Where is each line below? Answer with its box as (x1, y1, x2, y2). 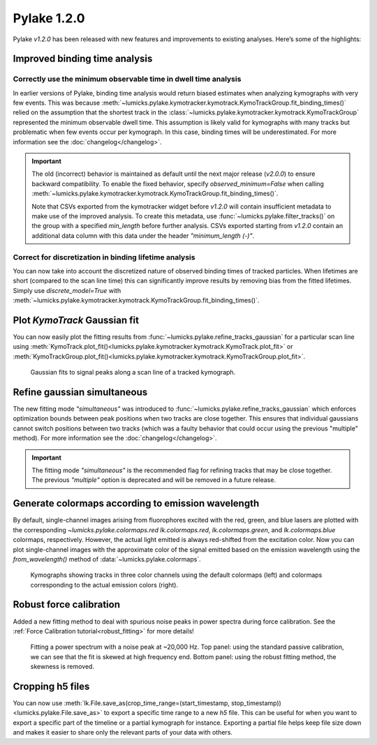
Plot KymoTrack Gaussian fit (13, 314, 140, 326)
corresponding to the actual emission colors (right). (30, 580, 178, 589)
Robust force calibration (13, 599, 120, 610)
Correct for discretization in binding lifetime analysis (13, 252, 195, 262)
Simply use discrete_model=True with (13, 286, 121, 294)
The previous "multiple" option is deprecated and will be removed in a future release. (31, 476, 276, 484)
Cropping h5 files (13, 680, 90, 692)
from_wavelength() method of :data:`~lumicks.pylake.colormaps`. (13, 555, 202, 563)
